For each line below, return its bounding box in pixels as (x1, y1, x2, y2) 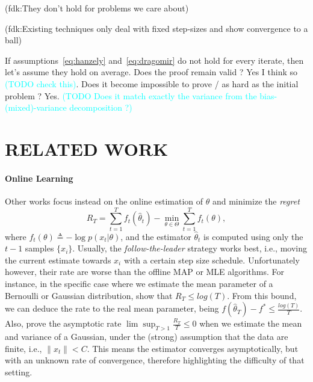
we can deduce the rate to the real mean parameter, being (5, 302, 219, 315)
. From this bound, (227, 289, 297, 301)
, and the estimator (120, 230, 191, 242)
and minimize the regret (212, 194, 300, 207)
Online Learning (5, 171, 73, 184)
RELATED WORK (5, 136, 169, 161)
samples (25, 242, 54, 254)
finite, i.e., (5, 342, 42, 354)
